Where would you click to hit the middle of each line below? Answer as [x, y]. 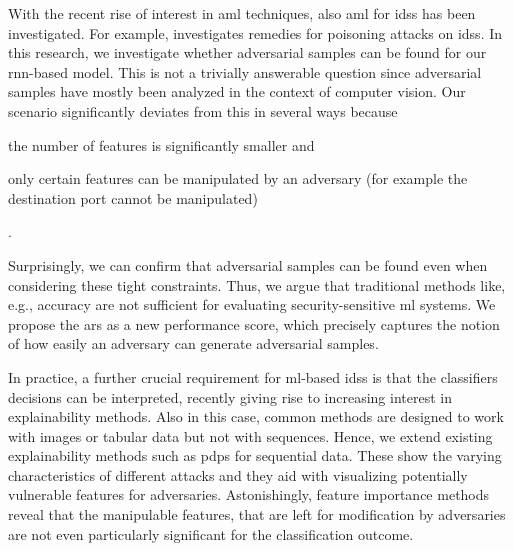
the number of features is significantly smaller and [161, 144]
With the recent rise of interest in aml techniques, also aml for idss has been [242, 13]
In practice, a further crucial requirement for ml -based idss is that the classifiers [253, 376]
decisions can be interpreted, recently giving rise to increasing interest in [230, 396]
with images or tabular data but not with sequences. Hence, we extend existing [250, 435]
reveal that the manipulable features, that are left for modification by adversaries [257, 514]
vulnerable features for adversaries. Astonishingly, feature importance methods [249, 494]
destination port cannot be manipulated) [133, 197]
